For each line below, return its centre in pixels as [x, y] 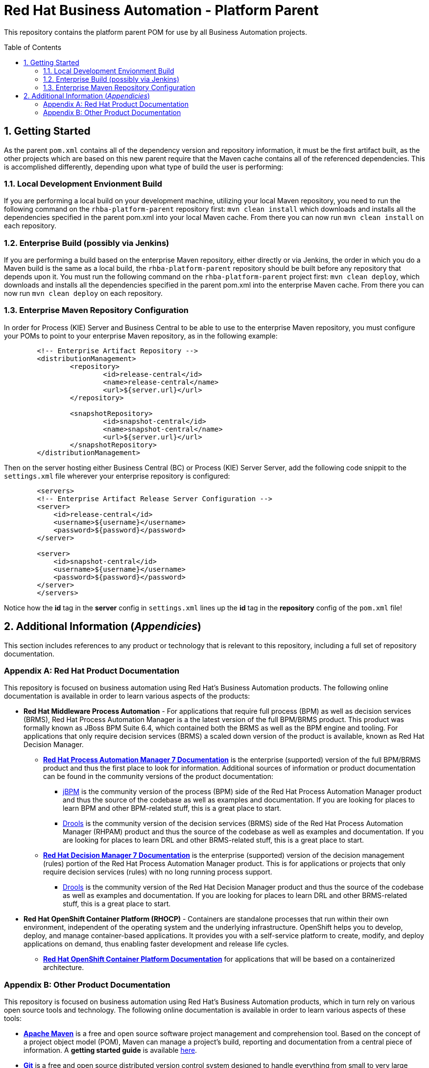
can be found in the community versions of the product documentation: [158, 777]
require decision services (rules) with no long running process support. [158, 872]
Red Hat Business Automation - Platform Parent [161, 10]
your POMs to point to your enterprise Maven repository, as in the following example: [141, 336]
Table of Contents [33, 47]
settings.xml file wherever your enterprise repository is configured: [117, 476]
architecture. [64, 968]
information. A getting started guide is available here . [110, 1050]
